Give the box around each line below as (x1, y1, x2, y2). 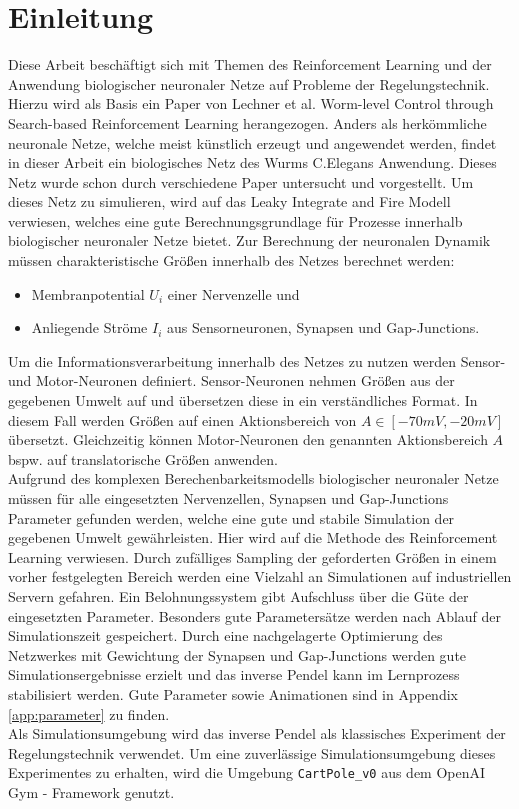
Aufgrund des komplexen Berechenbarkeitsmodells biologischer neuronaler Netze (8, 468, 499, 489)
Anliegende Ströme (31, 317, 148, 338)
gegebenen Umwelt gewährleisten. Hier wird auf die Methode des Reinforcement (8, 527, 498, 548)
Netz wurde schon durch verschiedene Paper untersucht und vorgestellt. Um (8, 171, 474, 192)
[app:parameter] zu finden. (8, 703, 170, 724)
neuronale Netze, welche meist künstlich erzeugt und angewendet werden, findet (8, 132, 497, 153)
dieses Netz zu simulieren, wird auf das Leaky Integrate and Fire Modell (8, 191, 451, 212)
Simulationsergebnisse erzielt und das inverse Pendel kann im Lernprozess (8, 664, 460, 685)
